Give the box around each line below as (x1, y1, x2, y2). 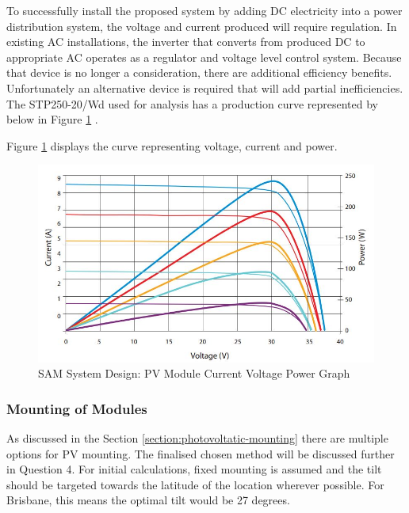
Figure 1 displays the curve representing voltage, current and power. (6, 137, 338, 154)
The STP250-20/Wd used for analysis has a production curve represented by (6, 95, 379, 112)
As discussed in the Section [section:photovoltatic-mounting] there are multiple (6, 430, 388, 446)
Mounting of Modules (6, 398, 147, 418)
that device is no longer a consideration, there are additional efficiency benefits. (6, 64, 392, 81)
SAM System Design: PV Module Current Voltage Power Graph (38, 365, 350, 382)
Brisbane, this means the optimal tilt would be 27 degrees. (6, 492, 290, 508)
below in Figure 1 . (6, 111, 98, 127)
